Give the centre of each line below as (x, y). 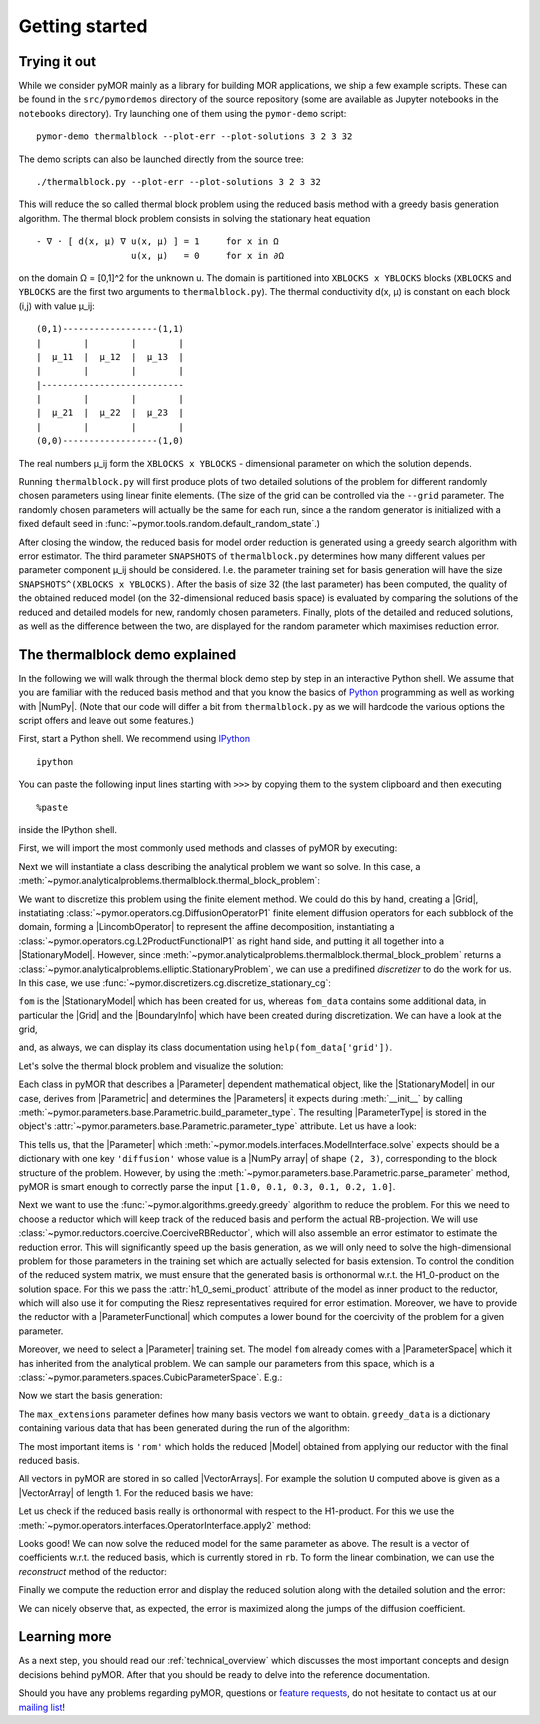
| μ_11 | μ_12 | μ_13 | (110, 356)
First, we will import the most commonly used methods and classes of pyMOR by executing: (208, 848)
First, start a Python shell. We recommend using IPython (134, 739)
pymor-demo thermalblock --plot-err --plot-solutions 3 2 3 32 (194, 136)
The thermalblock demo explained (127, 654)
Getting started (83, 26)
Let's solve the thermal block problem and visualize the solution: (151, 1066)
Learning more (65, 1636)
